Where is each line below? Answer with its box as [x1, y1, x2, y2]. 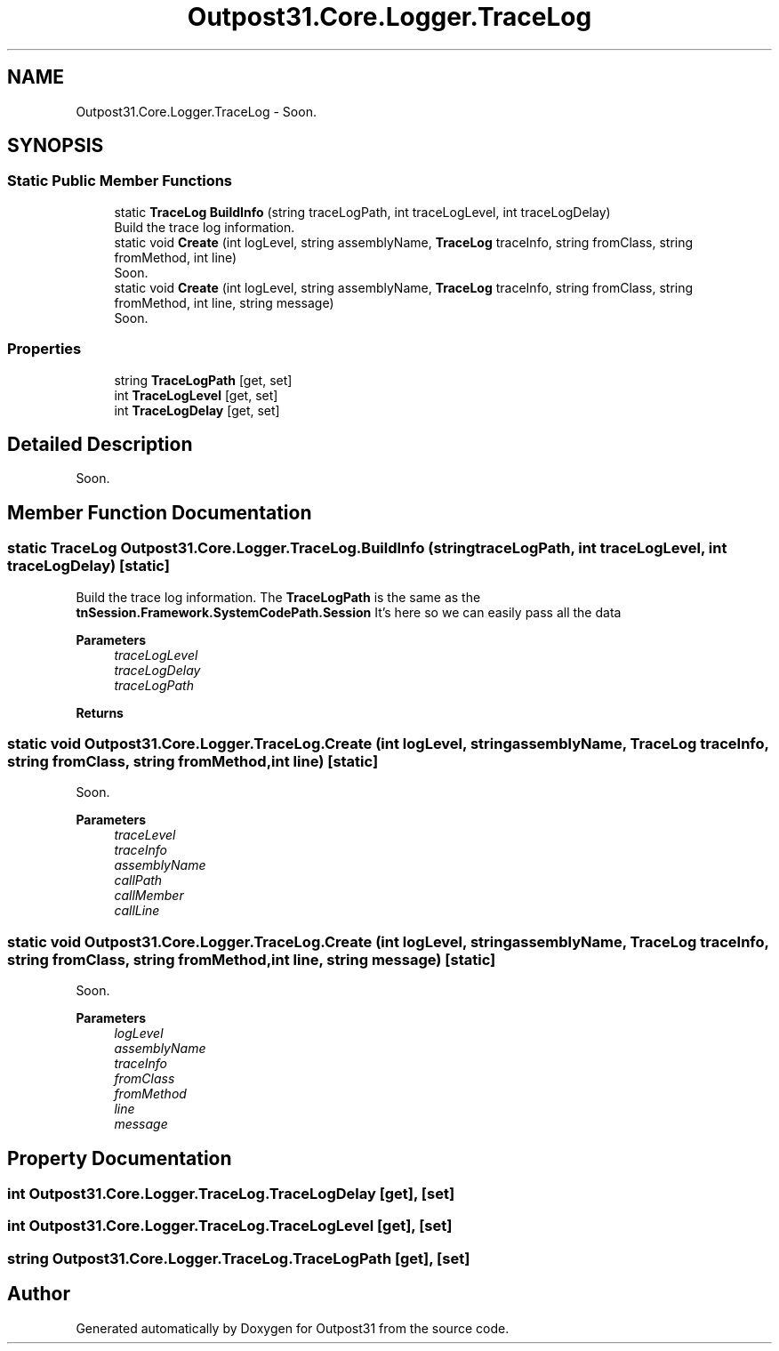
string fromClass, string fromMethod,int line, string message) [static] [7, 950, 496, 969]
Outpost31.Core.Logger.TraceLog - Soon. [76, 103, 317, 119]
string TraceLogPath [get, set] [114, 372, 293, 388]
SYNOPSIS [7, 134, 104, 157]
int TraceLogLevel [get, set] [114, 387, 278, 403]
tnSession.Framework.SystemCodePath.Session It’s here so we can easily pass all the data [76, 604, 622, 620]
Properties [7, 340, 82, 358]
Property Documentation [7, 1146, 232, 1170]
